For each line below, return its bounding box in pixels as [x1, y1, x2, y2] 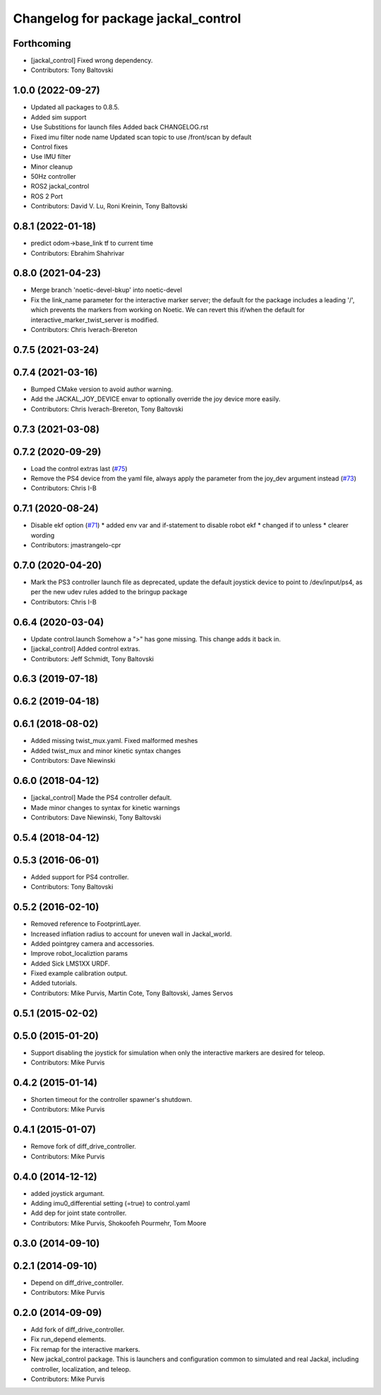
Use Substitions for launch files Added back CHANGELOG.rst [30, 123, 209, 131]
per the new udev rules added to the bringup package [30, 588, 188, 596]
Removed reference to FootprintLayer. [30, 920, 141, 928]
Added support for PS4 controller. [30, 872, 130, 881]
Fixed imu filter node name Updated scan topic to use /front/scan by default [30, 133, 252, 141]
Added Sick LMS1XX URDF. [30, 959, 111, 968]
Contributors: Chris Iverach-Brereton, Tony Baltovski [30, 405, 183, 413]
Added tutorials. [30, 979, 78, 987]
